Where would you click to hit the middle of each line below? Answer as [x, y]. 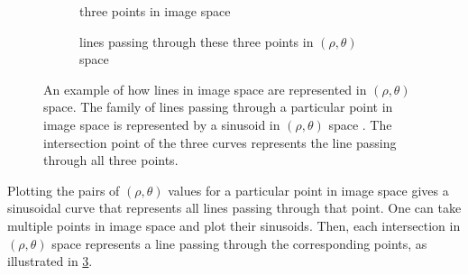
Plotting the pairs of [64, 190]
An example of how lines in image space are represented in [205, 89]
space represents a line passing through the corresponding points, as [239, 243]
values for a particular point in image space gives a [308, 190]
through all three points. [111, 160]
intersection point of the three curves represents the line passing [220, 142]
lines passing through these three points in [197, 41]
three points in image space [155, 11]
